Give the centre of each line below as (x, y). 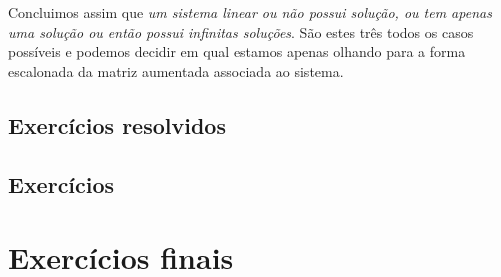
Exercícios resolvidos (117, 124)
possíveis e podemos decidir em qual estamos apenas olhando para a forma (237, 51)
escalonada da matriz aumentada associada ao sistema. (176, 70)
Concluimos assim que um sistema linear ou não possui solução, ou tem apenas (250, 12)
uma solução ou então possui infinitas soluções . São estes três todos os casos (241, 31)
